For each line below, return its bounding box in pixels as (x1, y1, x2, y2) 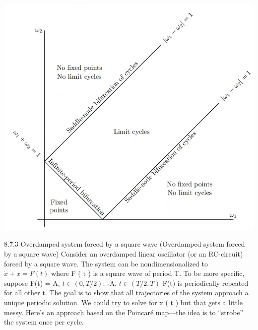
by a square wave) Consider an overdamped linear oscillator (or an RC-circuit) (4, 248, 243, 259)
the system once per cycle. (4, 317, 84, 327)
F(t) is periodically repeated (162, 277, 249, 288)
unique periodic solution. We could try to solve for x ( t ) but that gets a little (4, 297, 243, 307)
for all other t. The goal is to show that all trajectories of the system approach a (4, 287, 249, 298)
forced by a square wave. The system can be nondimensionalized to (4, 258, 208, 268)
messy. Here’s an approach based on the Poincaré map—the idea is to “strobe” (4, 307, 244, 317)
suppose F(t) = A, (4, 277, 60, 288)
